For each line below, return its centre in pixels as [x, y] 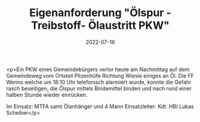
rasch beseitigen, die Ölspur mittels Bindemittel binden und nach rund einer [99, 88]
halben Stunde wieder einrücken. [47, 94]
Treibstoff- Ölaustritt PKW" [100, 25]
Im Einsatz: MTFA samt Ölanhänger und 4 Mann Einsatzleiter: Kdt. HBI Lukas [100, 106]
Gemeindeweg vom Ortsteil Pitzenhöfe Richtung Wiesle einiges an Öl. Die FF [100, 75]
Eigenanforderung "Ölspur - [100, 13]
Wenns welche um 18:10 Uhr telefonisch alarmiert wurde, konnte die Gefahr [99, 82]
